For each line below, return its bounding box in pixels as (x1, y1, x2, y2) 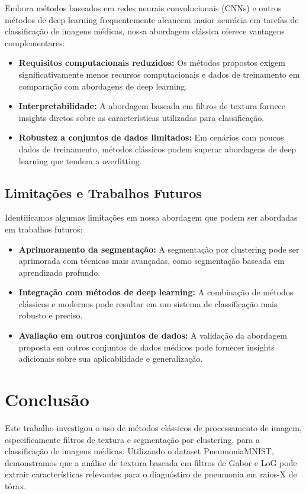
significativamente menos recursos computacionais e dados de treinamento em (18, 68, 300, 80)
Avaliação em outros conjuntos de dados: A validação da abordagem (18, 329, 288, 342)
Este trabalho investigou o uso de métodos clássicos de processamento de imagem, (5, 421, 302, 434)
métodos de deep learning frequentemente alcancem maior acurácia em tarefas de (5, 13, 299, 26)
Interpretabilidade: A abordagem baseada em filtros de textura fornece (18, 100, 286, 112)
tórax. (5, 479, 27, 492)
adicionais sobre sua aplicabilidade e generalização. (18, 352, 203, 365)
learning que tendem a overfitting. (18, 154, 142, 167)
